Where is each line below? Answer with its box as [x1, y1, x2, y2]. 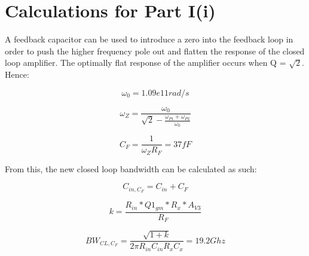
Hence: [5, 68, 29, 80]
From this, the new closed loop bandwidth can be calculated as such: [5, 162, 257, 175]
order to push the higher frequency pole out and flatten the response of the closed [5, 44, 305, 57]
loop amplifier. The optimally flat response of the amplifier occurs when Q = [5, 56, 286, 69]
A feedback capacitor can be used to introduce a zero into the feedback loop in [5, 33, 293, 45]
